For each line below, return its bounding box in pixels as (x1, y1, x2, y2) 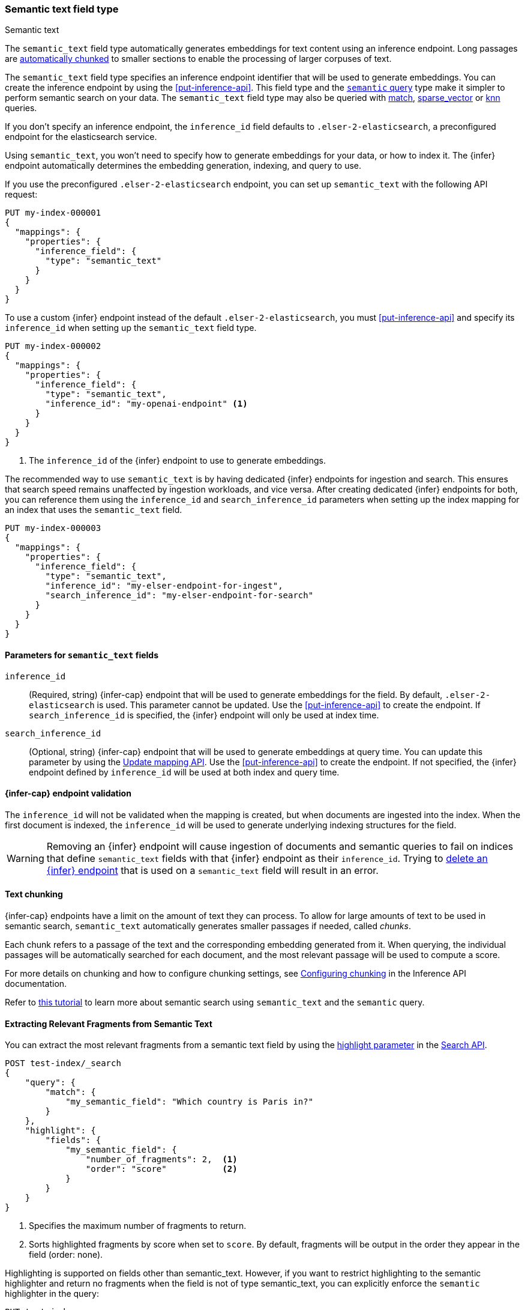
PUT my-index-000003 (5, 523, 101, 533)
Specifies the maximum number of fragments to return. (29, 1221, 247, 1231)
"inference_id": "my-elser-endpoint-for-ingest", (45, 581, 283, 591)
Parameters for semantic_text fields (5, 649, 159, 660)
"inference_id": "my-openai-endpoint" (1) (45, 399, 248, 409)
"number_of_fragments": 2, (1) (85, 1154, 238, 1165)
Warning (7, 852, 44, 864)
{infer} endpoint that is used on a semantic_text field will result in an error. (46, 864, 379, 876)
